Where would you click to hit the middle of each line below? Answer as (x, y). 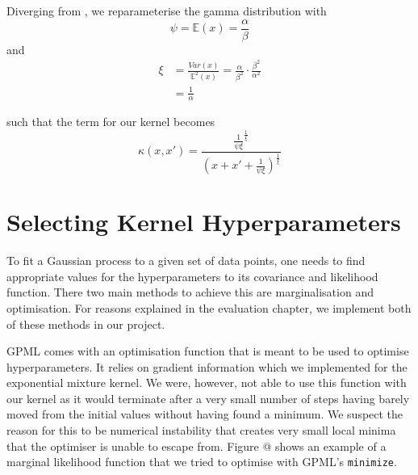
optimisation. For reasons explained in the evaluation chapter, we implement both (209, 307)
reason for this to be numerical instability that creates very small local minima (201, 430)
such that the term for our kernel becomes (111, 122)
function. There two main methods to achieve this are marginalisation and (190, 292)
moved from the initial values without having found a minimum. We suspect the (205, 414)
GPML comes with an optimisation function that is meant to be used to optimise (208, 351)
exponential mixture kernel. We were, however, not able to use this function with (207, 383)
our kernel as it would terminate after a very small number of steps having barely (208, 398)
